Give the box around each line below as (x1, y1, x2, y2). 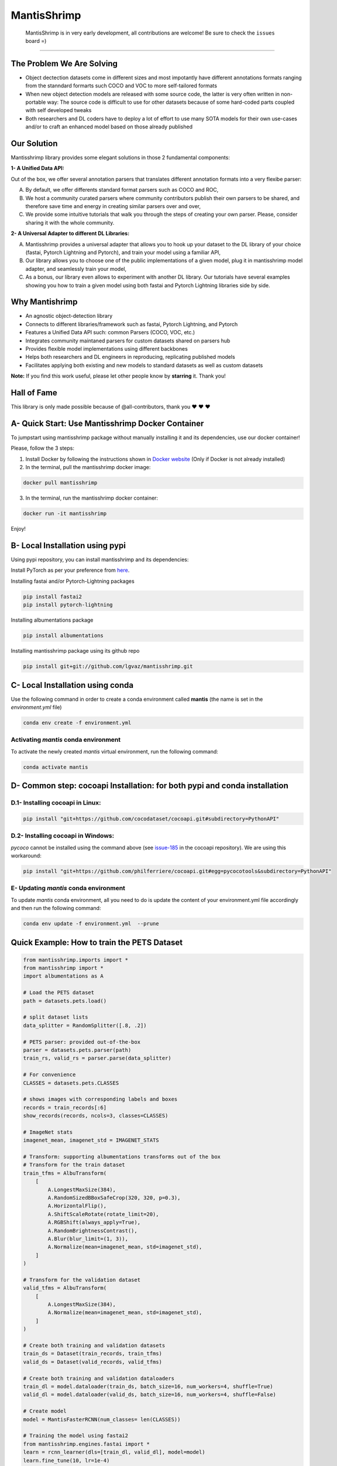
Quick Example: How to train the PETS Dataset (11, 937, 183, 947)
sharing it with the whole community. (25, 219, 115, 226)
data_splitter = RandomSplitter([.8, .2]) (23, 1022, 147, 1029)
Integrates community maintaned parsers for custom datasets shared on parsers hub (25, 337, 231, 344)
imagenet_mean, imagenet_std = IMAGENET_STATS (23, 1137, 159, 1143)
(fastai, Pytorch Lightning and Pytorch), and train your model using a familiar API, (25, 249, 221, 256)
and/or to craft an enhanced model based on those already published (25, 123, 193, 130)
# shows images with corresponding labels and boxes (23, 1096, 178, 1102)
